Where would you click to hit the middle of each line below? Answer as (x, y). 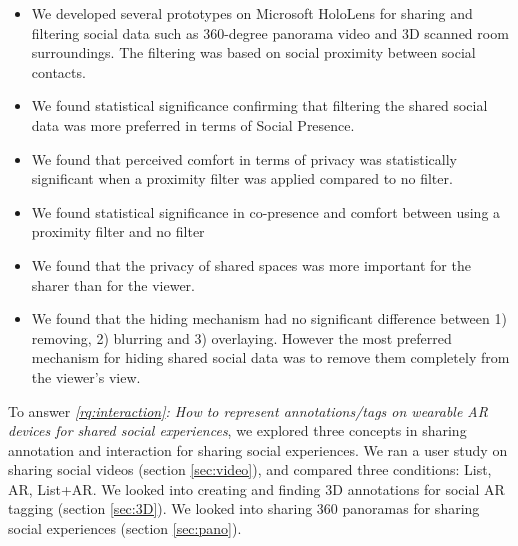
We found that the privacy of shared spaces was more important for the (251, 264)
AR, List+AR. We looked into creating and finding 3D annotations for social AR (256, 488)
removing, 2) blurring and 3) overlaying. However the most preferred (241, 337)
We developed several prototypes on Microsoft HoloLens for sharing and (252, 13)
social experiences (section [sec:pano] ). (125, 528)
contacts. (58, 71)
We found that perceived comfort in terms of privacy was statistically (244, 158)
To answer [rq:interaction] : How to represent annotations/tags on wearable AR (248, 410)
